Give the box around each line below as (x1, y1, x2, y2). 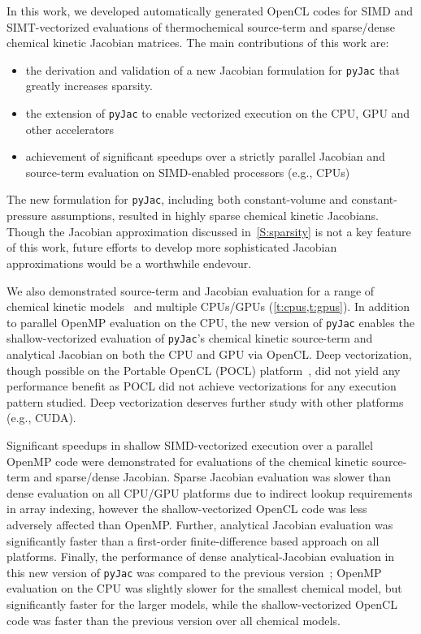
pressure (7, 207, 48, 224)
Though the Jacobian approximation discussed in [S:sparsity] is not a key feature (7, 222, 411, 239)
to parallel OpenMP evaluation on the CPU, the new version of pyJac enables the (7, 313, 414, 330)
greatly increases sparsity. (25, 77, 153, 94)
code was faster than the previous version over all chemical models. (7, 611, 341, 628)
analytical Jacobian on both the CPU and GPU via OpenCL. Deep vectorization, (7, 346, 412, 362)
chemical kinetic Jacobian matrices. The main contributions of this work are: (7, 34, 389, 51)
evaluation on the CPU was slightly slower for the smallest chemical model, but (7, 580, 402, 597)
